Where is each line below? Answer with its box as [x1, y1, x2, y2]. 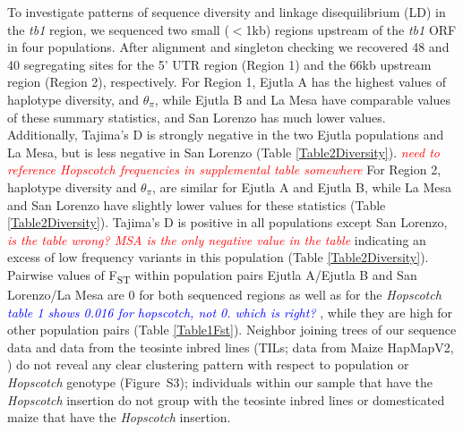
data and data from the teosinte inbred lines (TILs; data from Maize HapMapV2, [7, 337, 454, 356]
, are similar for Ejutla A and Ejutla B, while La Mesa [152, 177, 452, 196]
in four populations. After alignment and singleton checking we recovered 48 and [7, 38, 450, 56]
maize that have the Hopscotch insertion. [7, 408, 231, 427]
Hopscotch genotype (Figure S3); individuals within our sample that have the [7, 373, 433, 391]
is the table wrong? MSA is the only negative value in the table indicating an [7, 230, 426, 249]
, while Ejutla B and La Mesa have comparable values [154, 89, 450, 108]
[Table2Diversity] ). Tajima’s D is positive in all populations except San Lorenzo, [7, 213, 448, 232]
